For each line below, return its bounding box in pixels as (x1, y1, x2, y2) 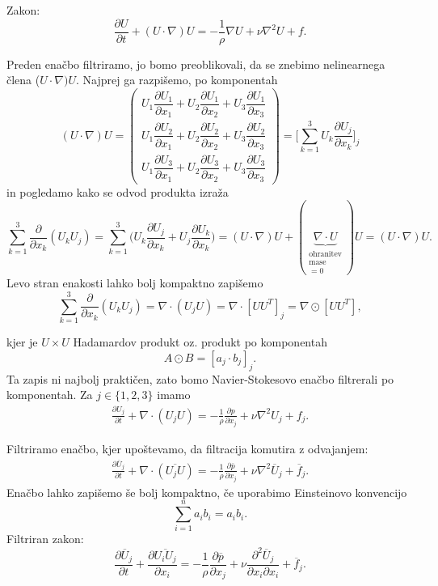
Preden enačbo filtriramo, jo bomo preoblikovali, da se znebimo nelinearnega (6, 55, 385, 72)
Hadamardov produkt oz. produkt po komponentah (73, 333, 327, 350)
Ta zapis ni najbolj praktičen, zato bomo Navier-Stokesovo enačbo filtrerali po (6, 370, 394, 387)
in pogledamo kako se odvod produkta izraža (6, 183, 229, 200)
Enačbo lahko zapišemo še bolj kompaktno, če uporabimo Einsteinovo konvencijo (6, 483, 407, 500)
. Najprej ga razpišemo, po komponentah (76, 71, 278, 88)
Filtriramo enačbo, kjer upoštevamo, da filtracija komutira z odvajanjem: (6, 439, 369, 456)
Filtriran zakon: (6, 530, 84, 547)
